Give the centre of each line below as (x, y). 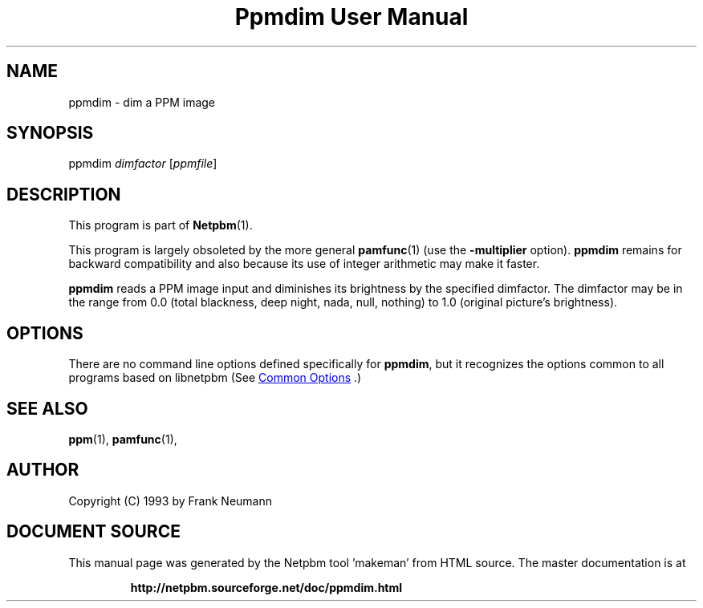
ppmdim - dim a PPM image (142, 102)
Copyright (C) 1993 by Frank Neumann (171, 501)
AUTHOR (43, 470)
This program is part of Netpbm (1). (161, 225)
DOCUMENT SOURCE (93, 532)
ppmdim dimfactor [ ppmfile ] (143, 164)
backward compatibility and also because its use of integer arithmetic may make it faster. (304, 264)
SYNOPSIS (50, 133)
